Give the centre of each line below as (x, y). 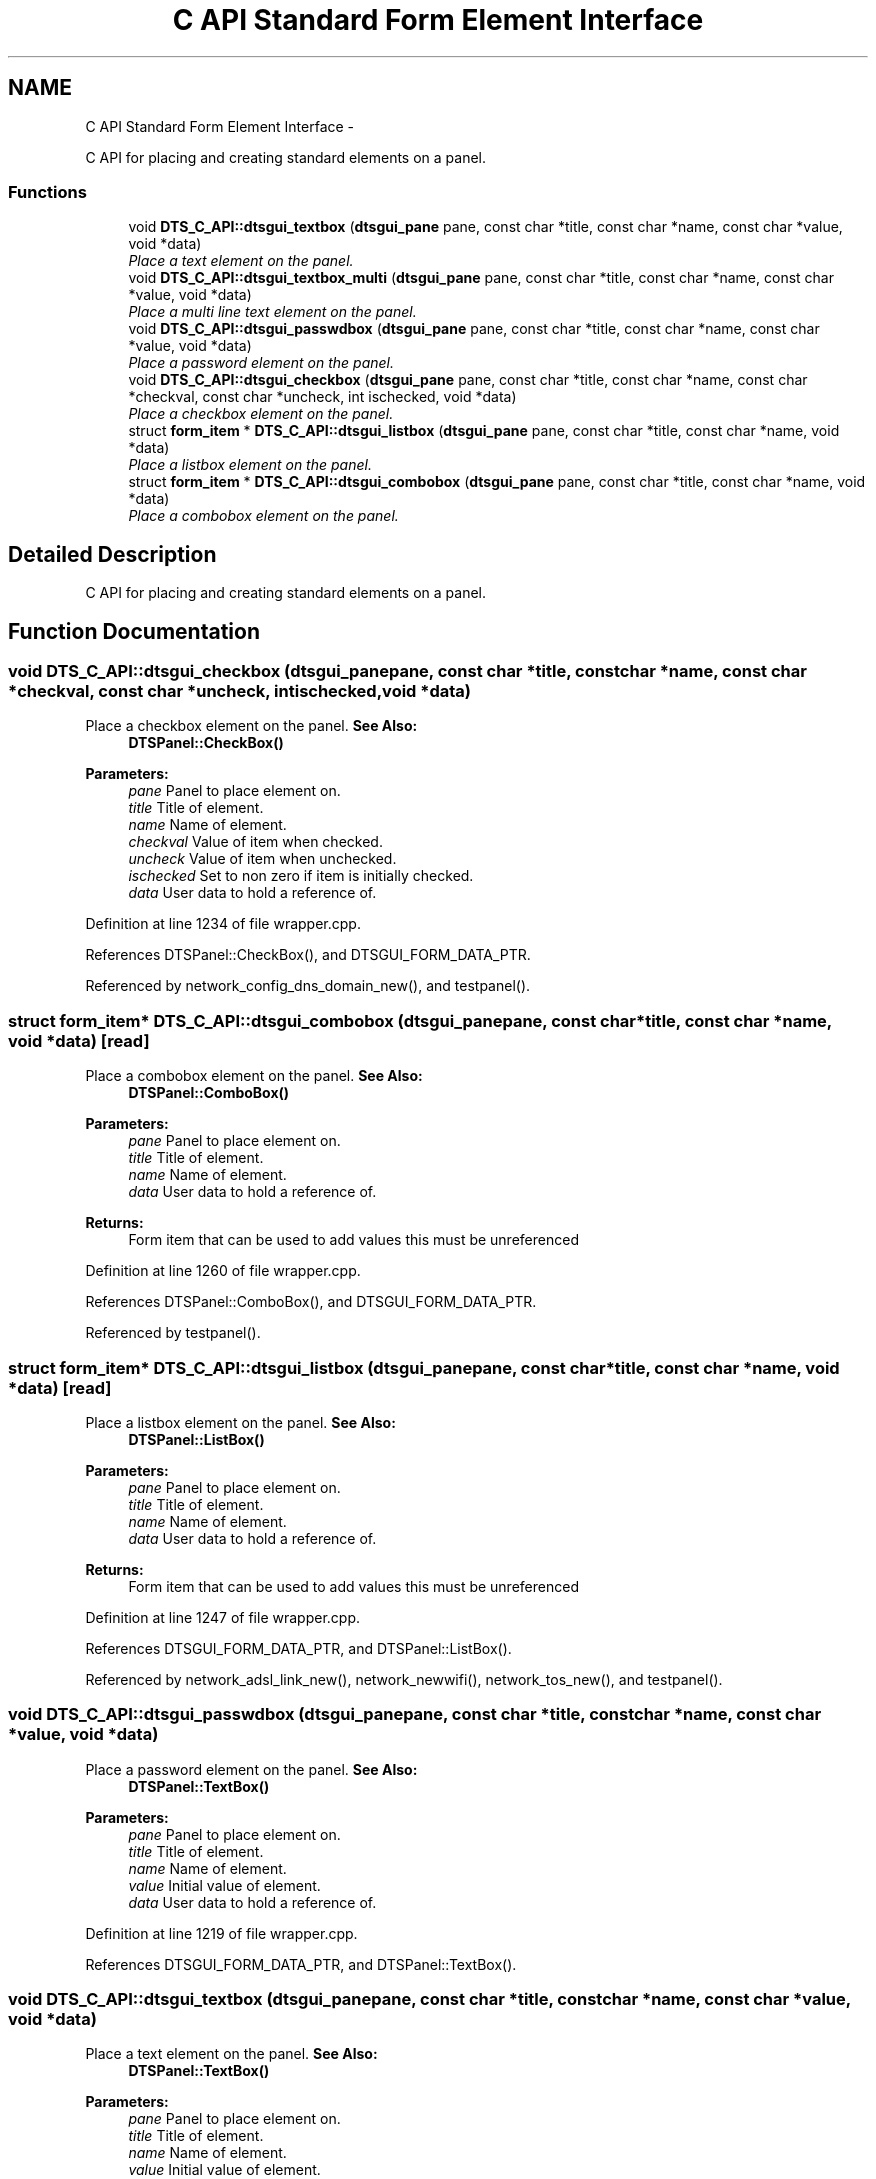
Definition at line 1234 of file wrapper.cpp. (223, 924)
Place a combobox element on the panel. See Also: (254, 1076)
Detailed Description (112, 554)
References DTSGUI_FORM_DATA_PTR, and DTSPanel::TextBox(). (301, 1964)
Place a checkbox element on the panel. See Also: (251, 726)
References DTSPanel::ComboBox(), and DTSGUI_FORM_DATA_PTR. (311, 1302)
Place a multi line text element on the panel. (272, 312)
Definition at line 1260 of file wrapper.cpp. (223, 1271)
